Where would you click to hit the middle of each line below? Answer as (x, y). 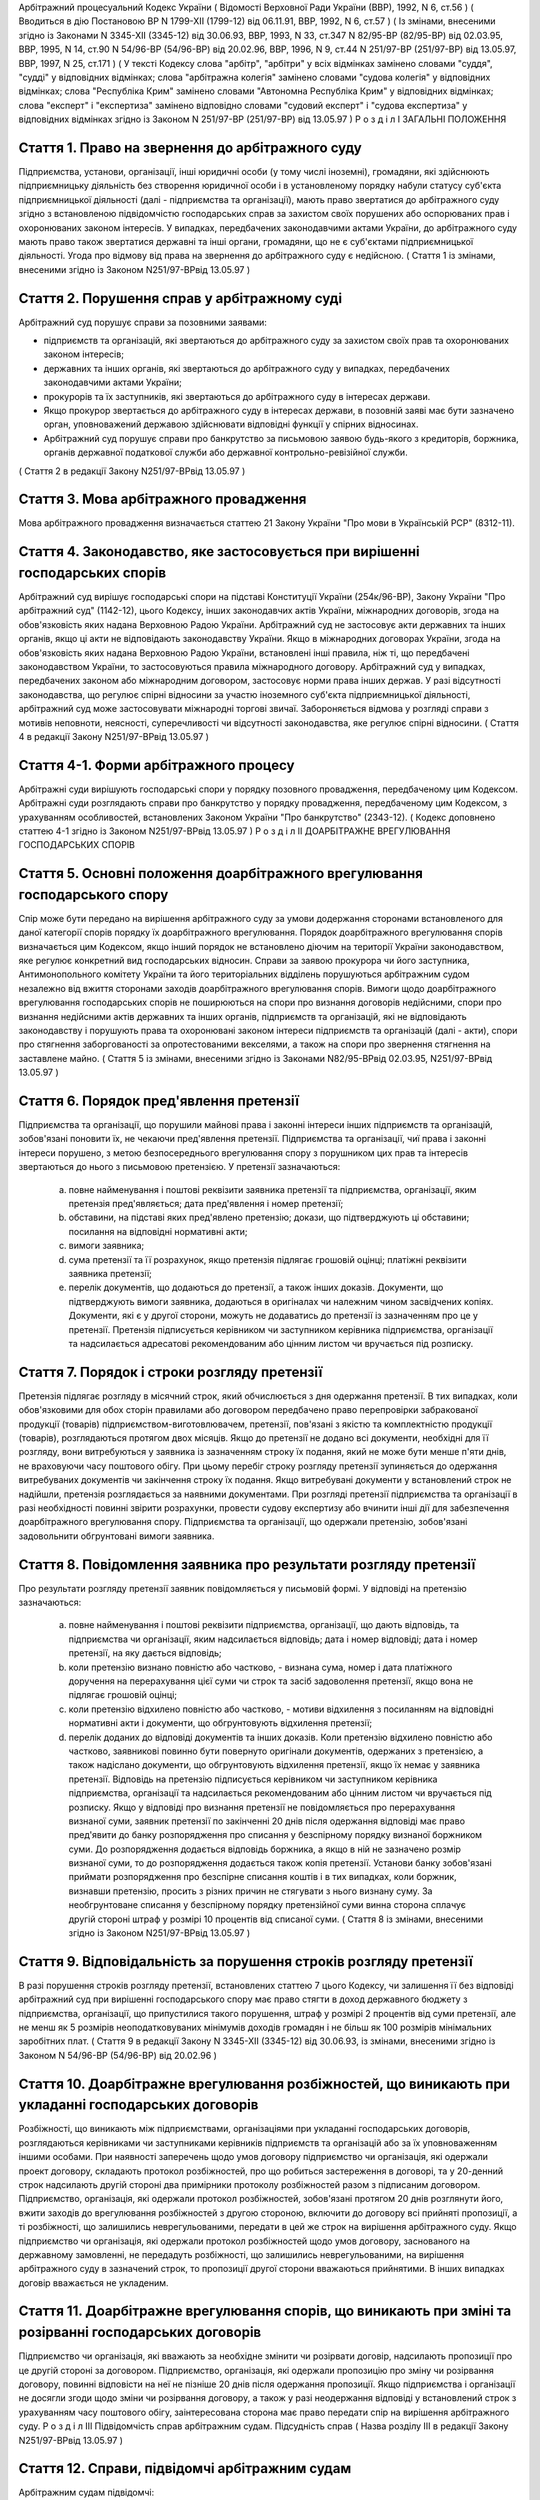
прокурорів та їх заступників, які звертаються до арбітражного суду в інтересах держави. (237, 396)
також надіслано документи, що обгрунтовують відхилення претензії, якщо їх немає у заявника (274, 1765)
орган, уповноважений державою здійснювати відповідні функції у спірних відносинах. (231, 424)
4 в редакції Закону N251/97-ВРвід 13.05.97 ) (114, 736)
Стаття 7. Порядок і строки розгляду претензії (170, 1371)
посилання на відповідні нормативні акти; (158, 1231)
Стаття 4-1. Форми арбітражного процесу (156, 765)
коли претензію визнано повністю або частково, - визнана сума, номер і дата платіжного (260, 1667)
